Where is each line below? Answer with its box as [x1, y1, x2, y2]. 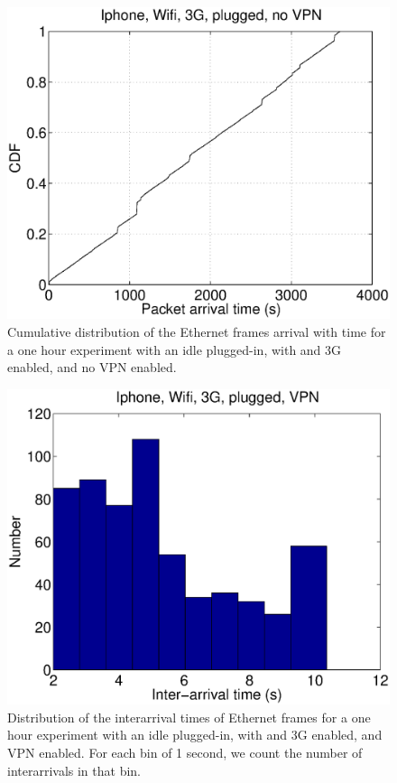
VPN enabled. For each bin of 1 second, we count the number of [7, 742, 363, 761]
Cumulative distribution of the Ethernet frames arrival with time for [7, 322, 386, 340]
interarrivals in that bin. [7, 760, 142, 779]
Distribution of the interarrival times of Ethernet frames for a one [7, 707, 371, 726]
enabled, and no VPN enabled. [7, 358, 177, 377]
